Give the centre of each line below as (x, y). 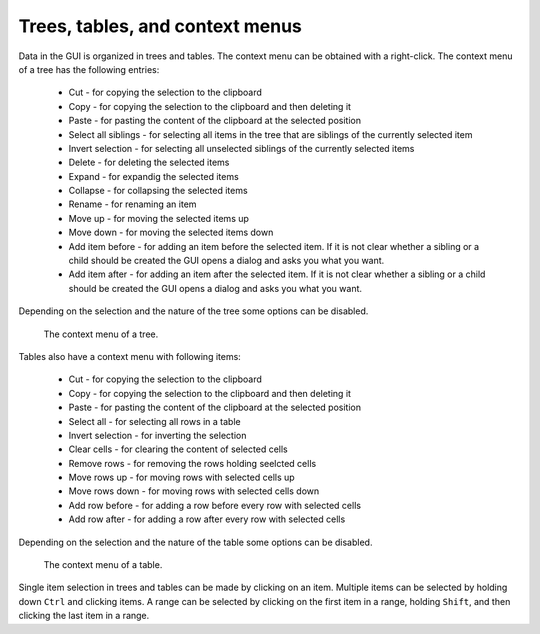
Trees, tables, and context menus (160, 26)
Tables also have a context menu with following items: (130, 356)
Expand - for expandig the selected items (153, 176)
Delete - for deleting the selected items (149, 162)
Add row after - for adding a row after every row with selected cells (207, 519)
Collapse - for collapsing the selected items (158, 191)
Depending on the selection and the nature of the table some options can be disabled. (195, 542)
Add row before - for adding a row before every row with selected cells (215, 505)
